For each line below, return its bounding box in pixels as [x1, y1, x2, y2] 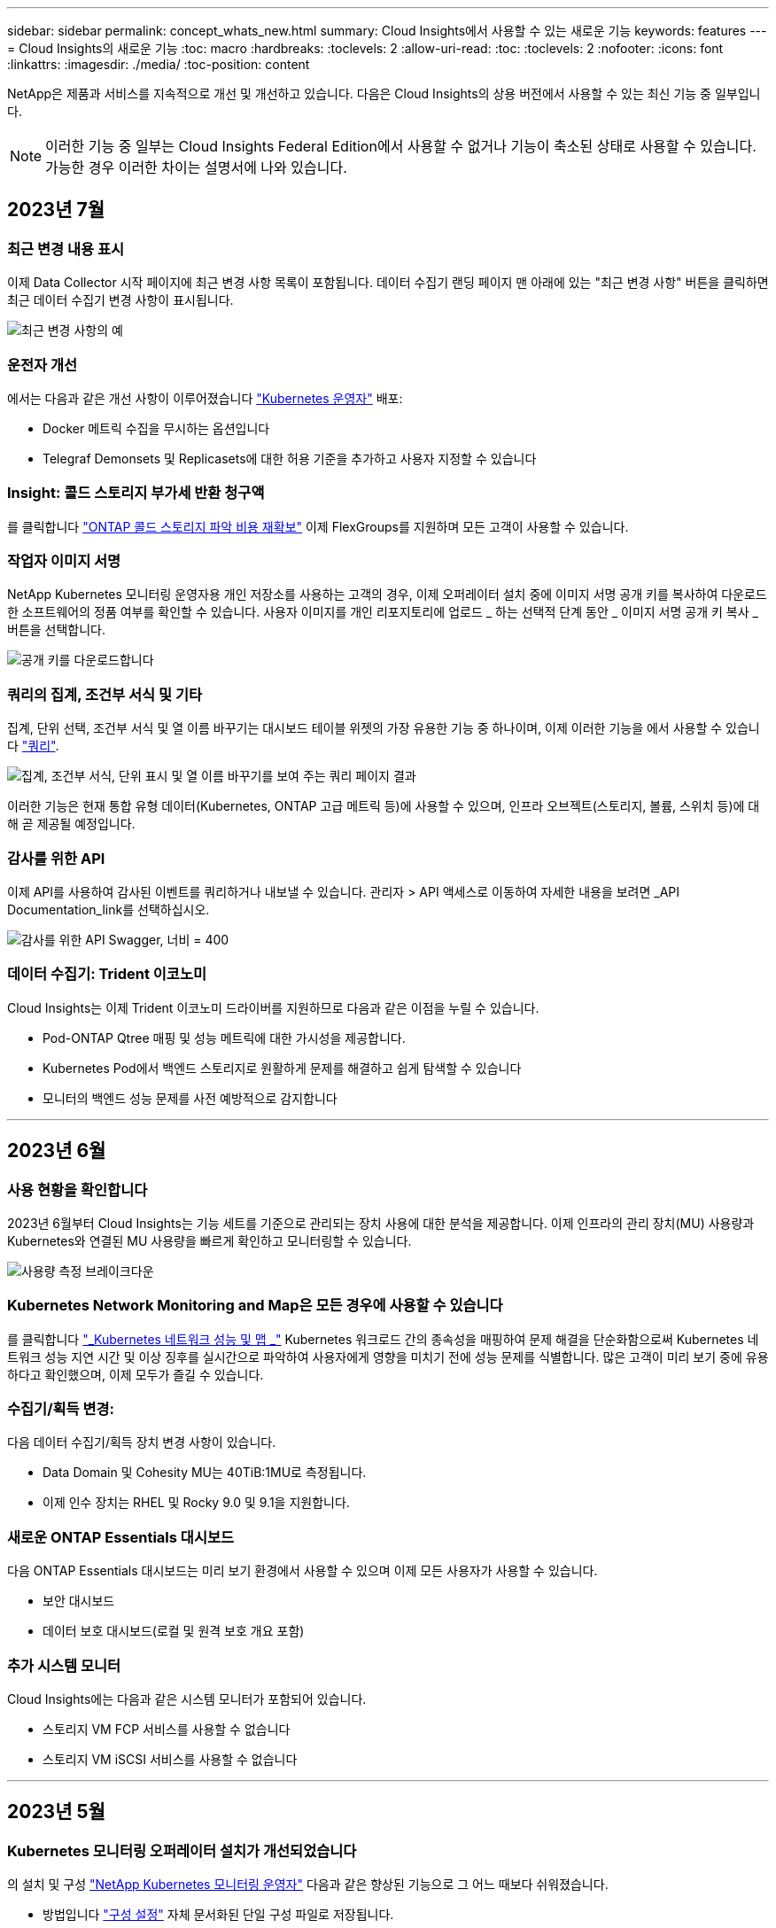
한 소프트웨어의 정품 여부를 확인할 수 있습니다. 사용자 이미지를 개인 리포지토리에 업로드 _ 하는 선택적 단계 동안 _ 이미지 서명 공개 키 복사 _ [7, 604, 758, 620]
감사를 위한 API [7, 849, 105, 867]
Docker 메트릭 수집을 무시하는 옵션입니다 [43, 420, 270, 436]
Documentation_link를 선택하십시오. [7, 901, 210, 917]
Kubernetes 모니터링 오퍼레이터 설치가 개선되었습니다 [7, 1841, 357, 1860]
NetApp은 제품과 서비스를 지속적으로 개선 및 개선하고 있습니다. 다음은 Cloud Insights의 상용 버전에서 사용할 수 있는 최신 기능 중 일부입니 [7, 86, 761, 101]
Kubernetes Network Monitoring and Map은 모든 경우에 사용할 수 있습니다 [7, 1296, 503, 1315]
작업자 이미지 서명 [7, 552, 121, 571]
